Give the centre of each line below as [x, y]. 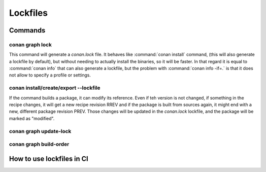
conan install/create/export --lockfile [55, 88]
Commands [27, 30]
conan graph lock [30, 44]
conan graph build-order [39, 144]
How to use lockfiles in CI [49, 158]
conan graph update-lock [40, 131]
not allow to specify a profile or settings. [50, 75]
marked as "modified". [32, 118]
